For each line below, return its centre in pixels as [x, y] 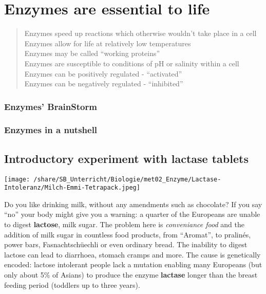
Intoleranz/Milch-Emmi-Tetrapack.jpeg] [72, 188]
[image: [17, 179]
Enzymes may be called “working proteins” [92, 53]
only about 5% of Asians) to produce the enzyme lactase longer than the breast [131, 275]
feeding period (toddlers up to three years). [72, 284]
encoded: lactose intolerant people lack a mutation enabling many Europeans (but [133, 264]
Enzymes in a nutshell [51, 130]
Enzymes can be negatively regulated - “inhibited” [104, 84]
